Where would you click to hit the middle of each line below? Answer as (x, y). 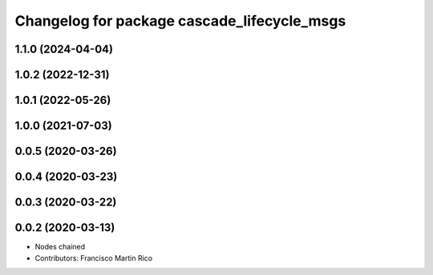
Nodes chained (60, 247)
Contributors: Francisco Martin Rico (93, 258)
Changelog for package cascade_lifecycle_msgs (180, 21)
